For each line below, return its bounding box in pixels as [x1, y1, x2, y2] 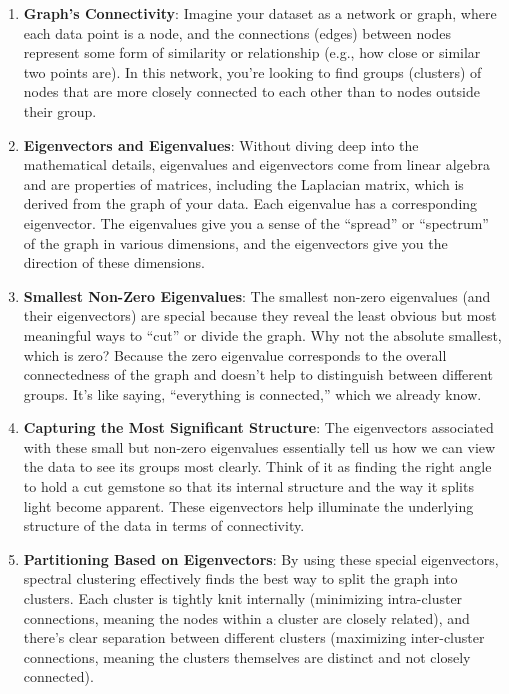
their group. [23, 100, 97, 121]
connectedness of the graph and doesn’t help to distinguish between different [23, 364, 493, 385]
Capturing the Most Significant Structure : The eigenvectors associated [23, 417, 494, 438]
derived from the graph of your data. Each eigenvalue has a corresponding [23, 193, 478, 214]
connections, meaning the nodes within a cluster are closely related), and [23, 607, 470, 628]
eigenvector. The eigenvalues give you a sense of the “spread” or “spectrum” [23, 212, 489, 233]
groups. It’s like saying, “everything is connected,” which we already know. [23, 383, 482, 404]
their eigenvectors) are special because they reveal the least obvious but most [23, 305, 497, 326]
